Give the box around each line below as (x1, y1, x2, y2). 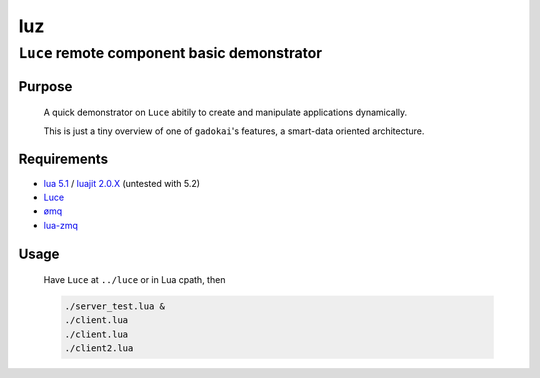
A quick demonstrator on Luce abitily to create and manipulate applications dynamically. (43, 106, 408, 119)
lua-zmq (43, 219, 79, 231)
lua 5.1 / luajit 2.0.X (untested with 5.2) (43, 177, 200, 189)
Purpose (18, 78, 73, 95)
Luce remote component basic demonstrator (18, 44, 323, 62)
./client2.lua (64, 343, 134, 354)
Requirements (18, 151, 109, 168)
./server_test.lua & (64, 301, 165, 312)
